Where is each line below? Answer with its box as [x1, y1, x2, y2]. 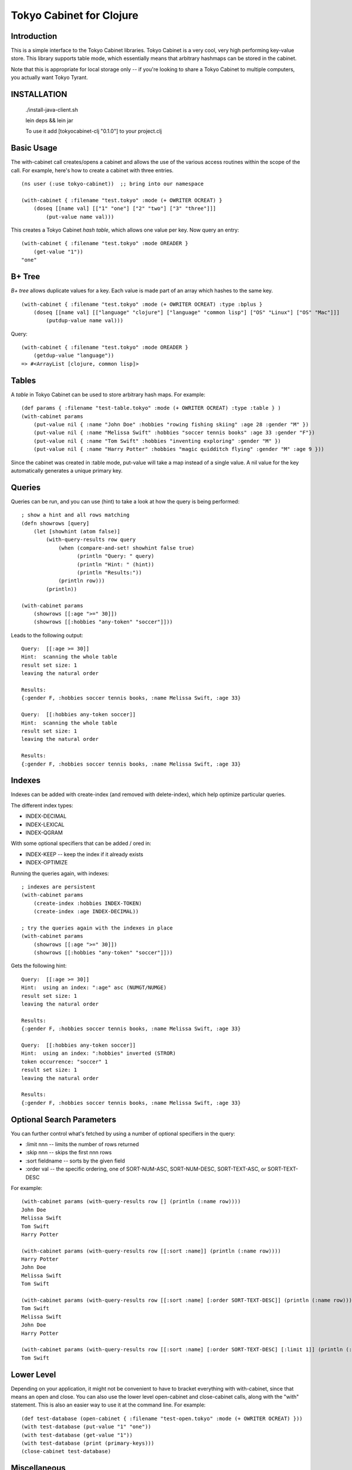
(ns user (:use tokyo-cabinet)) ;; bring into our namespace [21, 181, 204, 188]
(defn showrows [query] [21, 520, 90, 526]
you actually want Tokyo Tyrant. [11, 74, 88, 81]
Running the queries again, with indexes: [11, 870, 109, 877]
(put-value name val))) [46, 213, 114, 220]
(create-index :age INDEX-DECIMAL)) [33, 908, 139, 915]
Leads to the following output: [11, 632, 83, 639]
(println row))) [58, 577, 105, 584]
